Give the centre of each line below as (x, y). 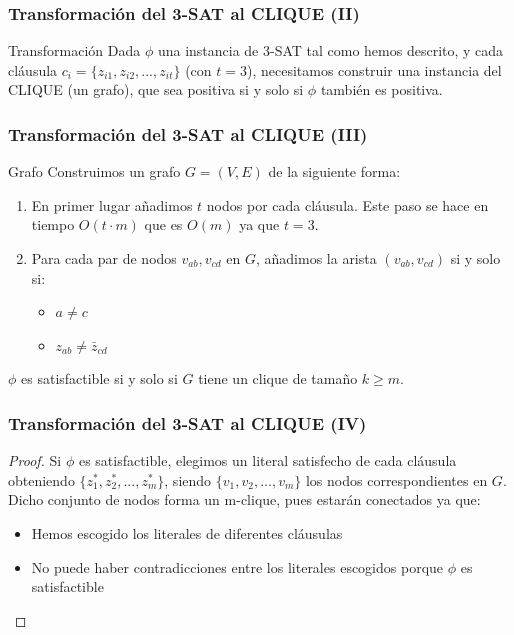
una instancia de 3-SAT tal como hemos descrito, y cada (330, 50)
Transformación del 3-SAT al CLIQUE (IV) (187, 422)
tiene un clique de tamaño (278, 378)
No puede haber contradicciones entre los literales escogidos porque (237, 566)
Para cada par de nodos (104, 258)
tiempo (53, 224)
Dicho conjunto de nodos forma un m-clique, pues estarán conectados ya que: (244, 499)
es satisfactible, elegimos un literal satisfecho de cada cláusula (267, 460)
